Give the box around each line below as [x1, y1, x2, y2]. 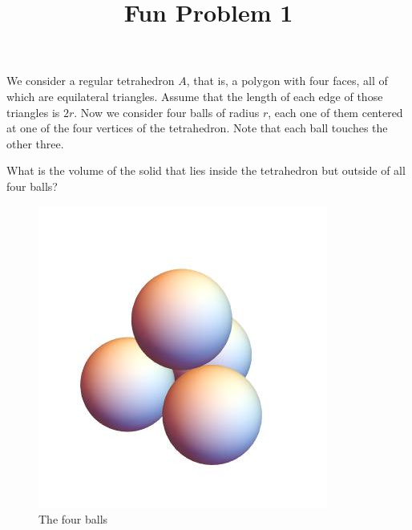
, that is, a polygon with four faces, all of [186, 72, 388, 89]
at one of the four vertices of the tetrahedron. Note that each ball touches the [6, 119, 388, 136]
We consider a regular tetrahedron [6, 72, 175, 89]
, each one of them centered [268, 103, 403, 120]
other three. [6, 135, 64, 152]
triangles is [6, 103, 60, 120]
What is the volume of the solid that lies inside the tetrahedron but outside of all [6, 162, 406, 179]
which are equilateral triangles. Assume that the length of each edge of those [6, 87, 383, 104]
